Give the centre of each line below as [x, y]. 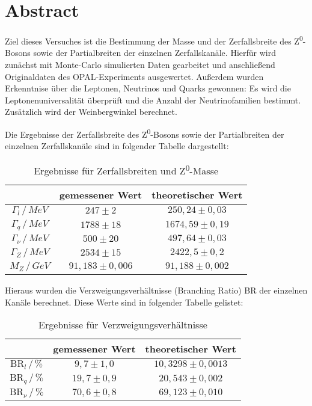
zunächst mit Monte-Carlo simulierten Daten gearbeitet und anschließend [140, 64]
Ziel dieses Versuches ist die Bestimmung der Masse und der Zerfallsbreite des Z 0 [154, 40]
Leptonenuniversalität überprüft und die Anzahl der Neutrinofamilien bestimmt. [153, 100]
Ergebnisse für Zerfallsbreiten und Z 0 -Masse [126, 170]
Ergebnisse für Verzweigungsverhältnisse [123, 325]
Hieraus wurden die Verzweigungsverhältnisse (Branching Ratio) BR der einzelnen [156, 290]
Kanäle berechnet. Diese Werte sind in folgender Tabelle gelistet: [124, 302]
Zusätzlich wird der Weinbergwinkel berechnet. [91, 112]
